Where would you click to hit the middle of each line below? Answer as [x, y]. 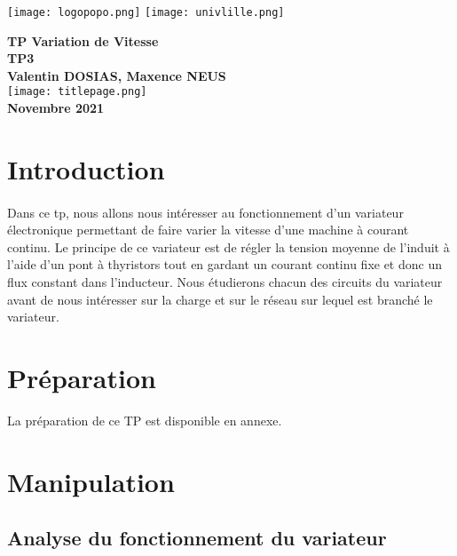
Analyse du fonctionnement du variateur [197, 538]
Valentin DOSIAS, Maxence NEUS [117, 75]
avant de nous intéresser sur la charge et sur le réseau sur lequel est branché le [220, 299]
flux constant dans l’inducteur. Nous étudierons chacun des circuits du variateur [225, 282]
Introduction [86, 168]
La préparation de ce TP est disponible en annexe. [145, 420]
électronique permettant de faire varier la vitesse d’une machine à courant [208, 230]
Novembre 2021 [56, 108]
